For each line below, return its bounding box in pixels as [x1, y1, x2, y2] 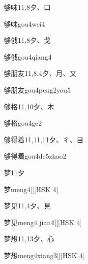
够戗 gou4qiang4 [4, 51, 52, 62]
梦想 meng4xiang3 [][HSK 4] [4, 250, 85, 260]
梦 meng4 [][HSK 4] [4, 184, 59, 194]
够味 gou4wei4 [4, 18, 45, 29]
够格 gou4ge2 [4, 118, 42, 128]
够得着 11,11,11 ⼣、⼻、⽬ [4, 134, 84, 144]
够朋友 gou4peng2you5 [4, 84, 71, 95]
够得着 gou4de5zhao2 [4, 151, 66, 161]
